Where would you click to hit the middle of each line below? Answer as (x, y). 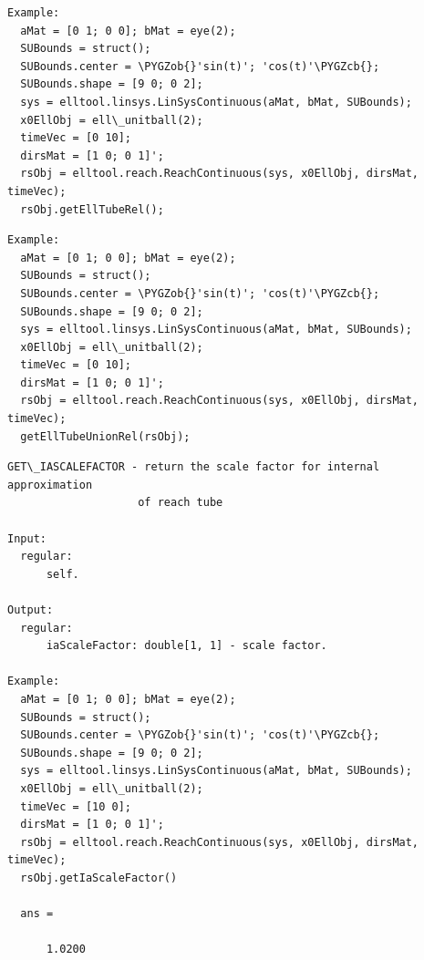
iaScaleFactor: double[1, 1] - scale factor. (186, 646)
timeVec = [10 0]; (76, 806)
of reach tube (181, 503)
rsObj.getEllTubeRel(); (92, 209)
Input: (27, 538)
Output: (31, 610)
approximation (50, 485)
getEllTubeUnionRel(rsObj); (105, 436)
